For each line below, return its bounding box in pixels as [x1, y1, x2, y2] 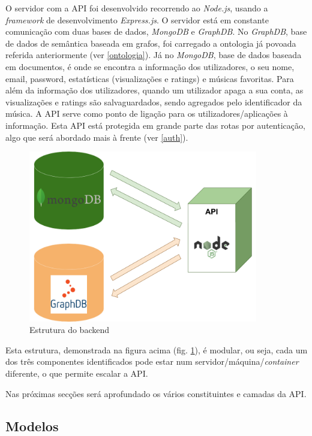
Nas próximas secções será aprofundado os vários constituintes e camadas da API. [5, 387, 307, 399]
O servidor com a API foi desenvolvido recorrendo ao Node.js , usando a [5, 2, 268, 14]
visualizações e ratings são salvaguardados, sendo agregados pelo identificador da [5, 95, 302, 108]
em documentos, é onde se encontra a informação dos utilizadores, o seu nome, [5, 60, 295, 72]
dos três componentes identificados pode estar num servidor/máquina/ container [5, 355, 299, 368]
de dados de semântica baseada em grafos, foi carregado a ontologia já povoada [5, 37, 296, 49]
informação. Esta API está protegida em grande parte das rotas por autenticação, [5, 119, 305, 131]
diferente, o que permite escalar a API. [5, 367, 148, 379]
